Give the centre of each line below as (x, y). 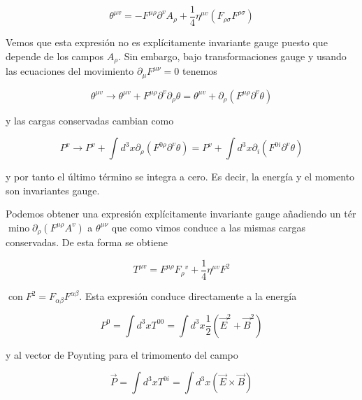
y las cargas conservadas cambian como (90, 120)
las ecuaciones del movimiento (70, 71)
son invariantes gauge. (53, 190)
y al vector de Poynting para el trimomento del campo (122, 354)
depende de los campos (55, 56)
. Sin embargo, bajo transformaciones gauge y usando (232, 56)
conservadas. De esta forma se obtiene (87, 242)
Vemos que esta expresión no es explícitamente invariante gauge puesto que (167, 42)
